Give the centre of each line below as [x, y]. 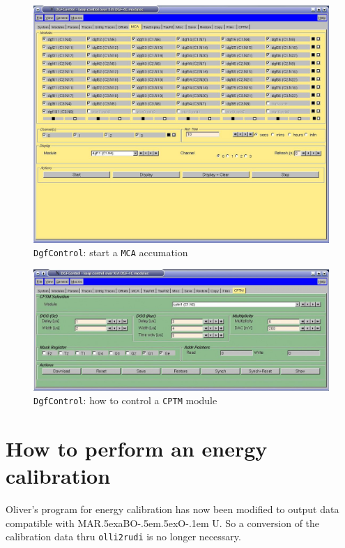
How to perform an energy [137, 449]
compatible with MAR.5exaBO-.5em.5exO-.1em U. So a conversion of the [163, 523]
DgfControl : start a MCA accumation [111, 252]
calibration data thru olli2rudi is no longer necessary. [123, 536]
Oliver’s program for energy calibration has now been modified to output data [172, 509]
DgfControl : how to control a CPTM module [125, 400]
